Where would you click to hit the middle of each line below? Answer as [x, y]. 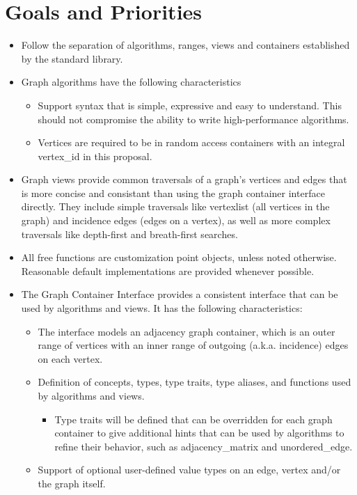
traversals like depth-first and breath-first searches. [129, 234]
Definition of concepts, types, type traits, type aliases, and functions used [195, 382]
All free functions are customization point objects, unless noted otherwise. [179, 257]
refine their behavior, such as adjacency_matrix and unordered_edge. [204, 446]
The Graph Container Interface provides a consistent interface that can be [180, 294]
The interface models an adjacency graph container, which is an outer [187, 331]
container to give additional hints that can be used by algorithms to [199, 433]
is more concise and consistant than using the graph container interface [173, 192]
